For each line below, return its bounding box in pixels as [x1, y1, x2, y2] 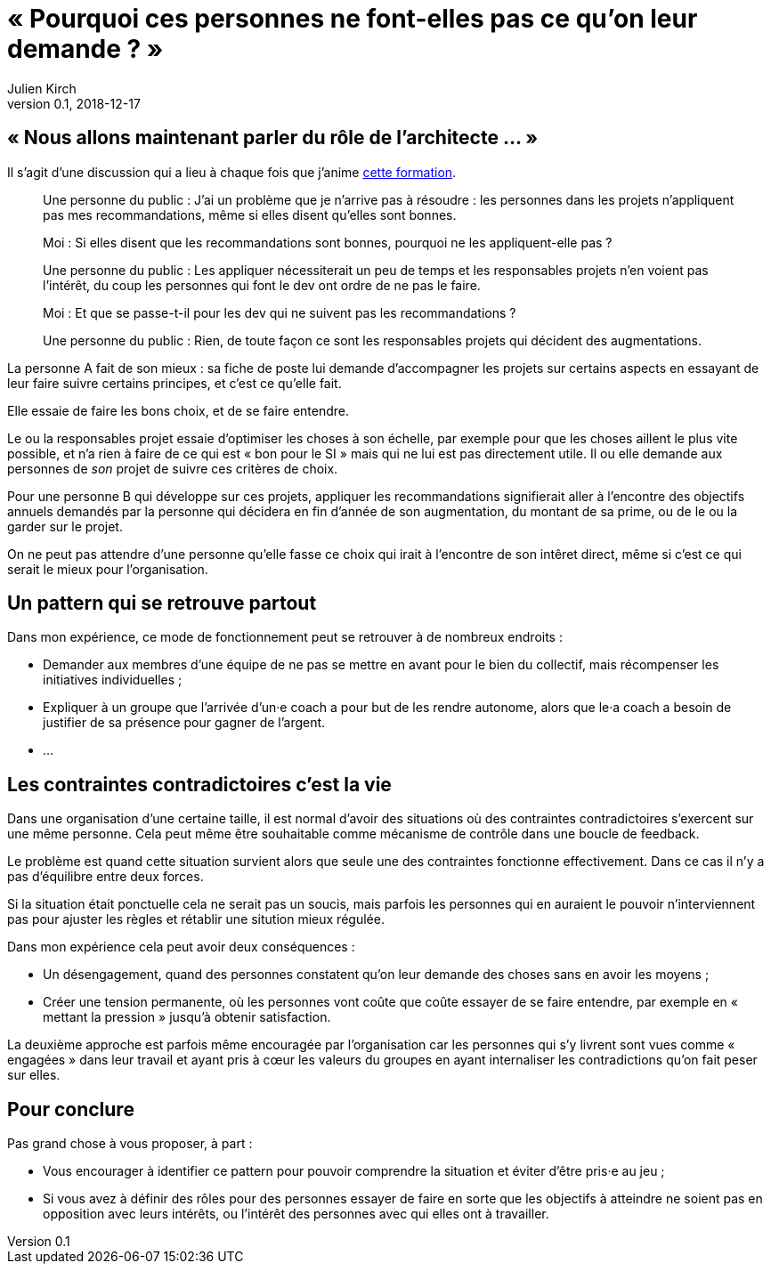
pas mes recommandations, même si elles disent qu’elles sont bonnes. [43, 206, 457, 223]
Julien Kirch [7, 80, 77, 96]
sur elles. [7, 1067, 61, 1083]
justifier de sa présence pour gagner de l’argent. [43, 715, 326, 731]
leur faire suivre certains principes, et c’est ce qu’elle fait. [7, 375, 342, 391]
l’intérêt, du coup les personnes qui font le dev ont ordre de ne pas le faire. [43, 277, 481, 293]
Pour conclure [7, 1097, 134, 1121]
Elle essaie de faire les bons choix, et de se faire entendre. [7, 402, 350, 418]
